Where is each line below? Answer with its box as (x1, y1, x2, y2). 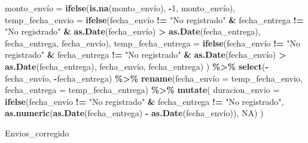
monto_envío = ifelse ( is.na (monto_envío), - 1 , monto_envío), (5, 2, 236, 14)
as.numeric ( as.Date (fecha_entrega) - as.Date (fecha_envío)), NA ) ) (5, 107, 264, 119)
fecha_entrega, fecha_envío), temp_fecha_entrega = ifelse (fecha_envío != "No (5, 36, 301, 49)
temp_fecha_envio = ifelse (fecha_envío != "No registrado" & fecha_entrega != (5, 13, 304, 26)
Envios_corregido (5, 126, 69, 139)
